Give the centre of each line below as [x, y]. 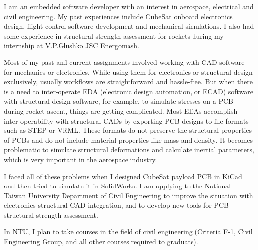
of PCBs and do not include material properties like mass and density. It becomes [129, 140]
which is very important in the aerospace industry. [81, 159]
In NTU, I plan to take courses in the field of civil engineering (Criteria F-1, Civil [128, 231]
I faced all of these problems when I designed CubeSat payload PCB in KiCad [123, 176]
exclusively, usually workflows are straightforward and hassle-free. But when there [129, 82]
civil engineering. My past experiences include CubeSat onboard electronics [118, 16]
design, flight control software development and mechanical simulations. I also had [129, 26]
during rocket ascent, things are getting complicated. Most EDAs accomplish [121, 110]
